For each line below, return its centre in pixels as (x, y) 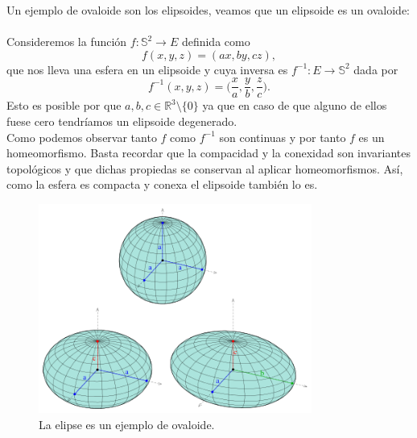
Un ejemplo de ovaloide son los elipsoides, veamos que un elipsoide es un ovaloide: (208, 10)
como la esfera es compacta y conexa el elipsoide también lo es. (162, 184)
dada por (376, 69)
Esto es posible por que (64, 105)
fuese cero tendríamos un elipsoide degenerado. (122, 121)
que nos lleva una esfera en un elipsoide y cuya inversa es (147, 69)
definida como (216, 42)
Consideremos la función (67, 42)
